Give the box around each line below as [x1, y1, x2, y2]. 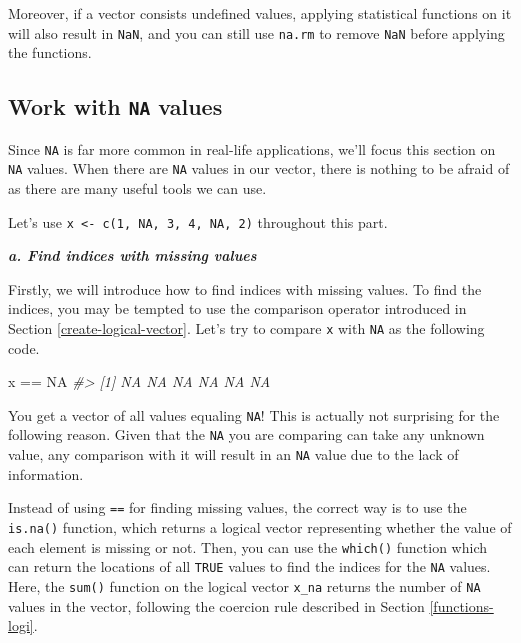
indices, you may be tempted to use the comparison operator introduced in [8, 298, 467, 319]
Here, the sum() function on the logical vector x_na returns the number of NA [8, 576, 481, 596]
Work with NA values [8, 91, 223, 122]
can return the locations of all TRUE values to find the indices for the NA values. [8, 556, 491, 577]
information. [8, 463, 84, 484]
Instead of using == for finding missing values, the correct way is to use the [8, 497, 467, 518]
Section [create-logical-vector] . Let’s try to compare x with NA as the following [8, 317, 485, 338]
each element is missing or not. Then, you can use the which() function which [8, 536, 487, 557]
